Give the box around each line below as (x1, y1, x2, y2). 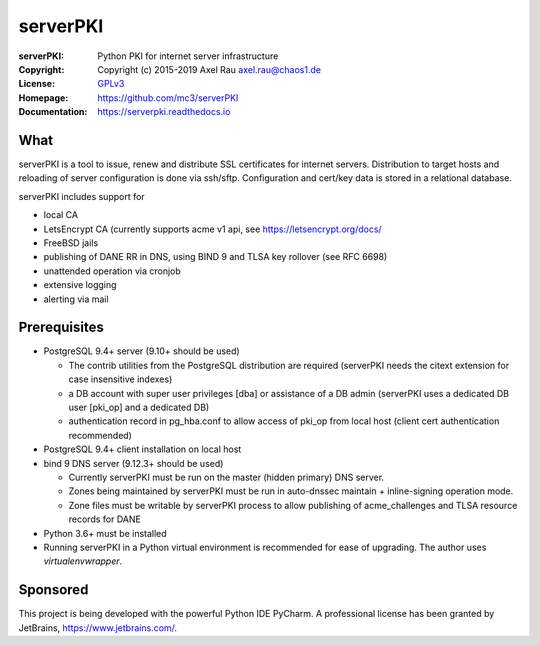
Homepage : (18, 91, 69, 104)
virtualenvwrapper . (43, 555, 123, 567)
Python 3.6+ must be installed (43, 527, 167, 539)
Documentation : (18, 106, 88, 118)
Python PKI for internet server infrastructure (97, 50, 279, 62)
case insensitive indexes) (68, 373, 173, 385)
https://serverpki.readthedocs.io (97, 106, 231, 118)
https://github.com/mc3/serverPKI (97, 91, 239, 104)
